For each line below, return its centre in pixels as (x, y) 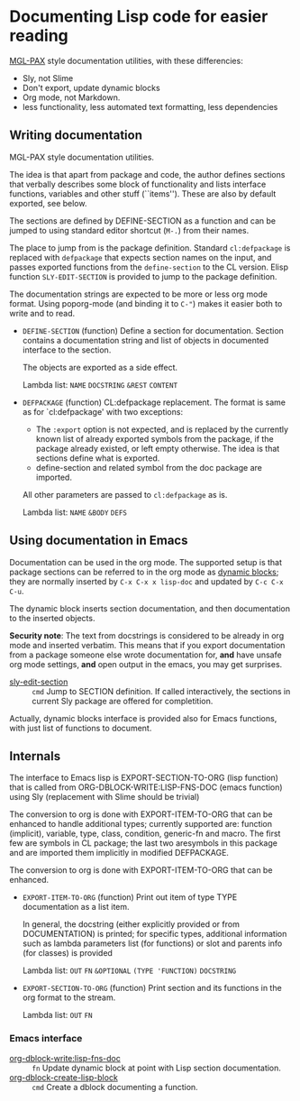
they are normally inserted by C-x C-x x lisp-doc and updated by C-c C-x (146, 581)
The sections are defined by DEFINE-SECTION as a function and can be (143, 220)
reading (39, 36)
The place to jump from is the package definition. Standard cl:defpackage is (150, 248)
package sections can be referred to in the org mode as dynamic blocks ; (144, 572)
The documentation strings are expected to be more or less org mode (139, 294)
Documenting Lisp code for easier (139, 17)
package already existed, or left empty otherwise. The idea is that (158, 448)
